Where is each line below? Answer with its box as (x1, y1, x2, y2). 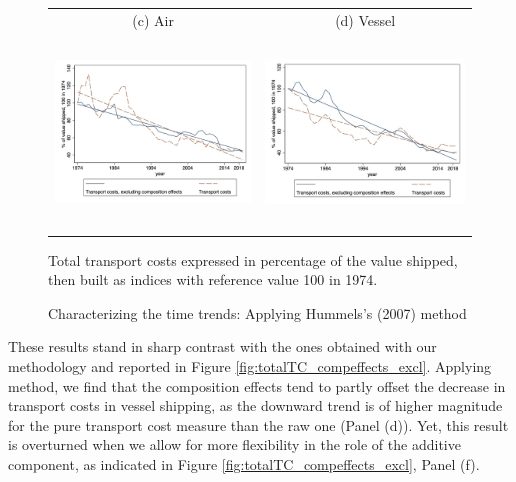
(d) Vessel (335, 9, 396, 30)
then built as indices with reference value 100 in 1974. (48, 269, 378, 290)
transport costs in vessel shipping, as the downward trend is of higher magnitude (8, 395, 503, 416)
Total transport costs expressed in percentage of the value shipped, (48, 249, 458, 270)
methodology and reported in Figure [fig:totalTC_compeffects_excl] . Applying (8, 356, 492, 377)
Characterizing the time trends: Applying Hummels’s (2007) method (48, 302, 467, 323)
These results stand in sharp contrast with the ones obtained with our (8, 336, 437, 357)
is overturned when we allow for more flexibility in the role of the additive (8, 434, 461, 455)
